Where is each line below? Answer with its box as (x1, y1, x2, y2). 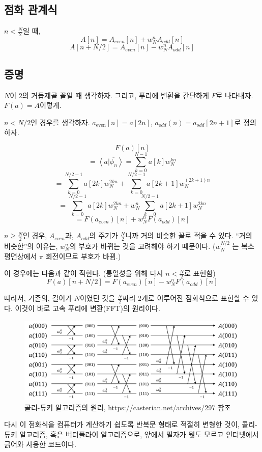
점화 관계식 (4, 2, 57, 17)
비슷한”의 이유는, (4, 241, 58, 251)
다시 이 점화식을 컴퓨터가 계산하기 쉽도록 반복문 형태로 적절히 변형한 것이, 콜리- (4, 419, 257, 430)
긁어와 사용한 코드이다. (4, 439, 77, 449)
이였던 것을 (79, 293, 115, 303)
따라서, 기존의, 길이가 (4, 293, 72, 303)
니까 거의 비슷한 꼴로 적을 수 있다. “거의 (125, 230, 252, 241)
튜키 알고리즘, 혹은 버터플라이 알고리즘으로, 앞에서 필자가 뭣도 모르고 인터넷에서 (4, 429, 259, 439)
